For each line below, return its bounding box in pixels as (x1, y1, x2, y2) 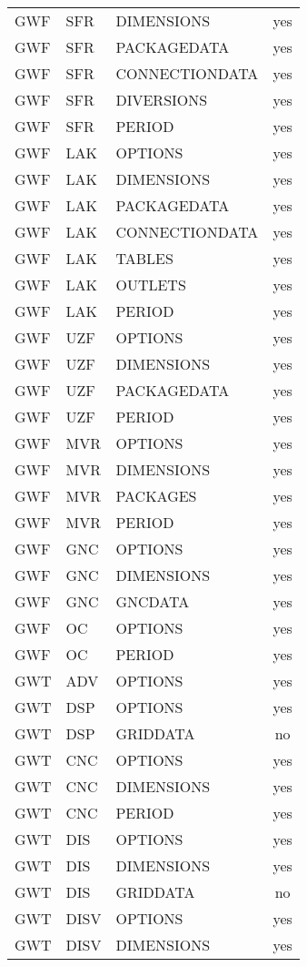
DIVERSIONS (115, 89, 208, 110)
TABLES (115, 248, 173, 269)
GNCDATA (115, 591, 190, 612)
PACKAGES (115, 485, 197, 506)
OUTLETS (115, 274, 186, 295)
